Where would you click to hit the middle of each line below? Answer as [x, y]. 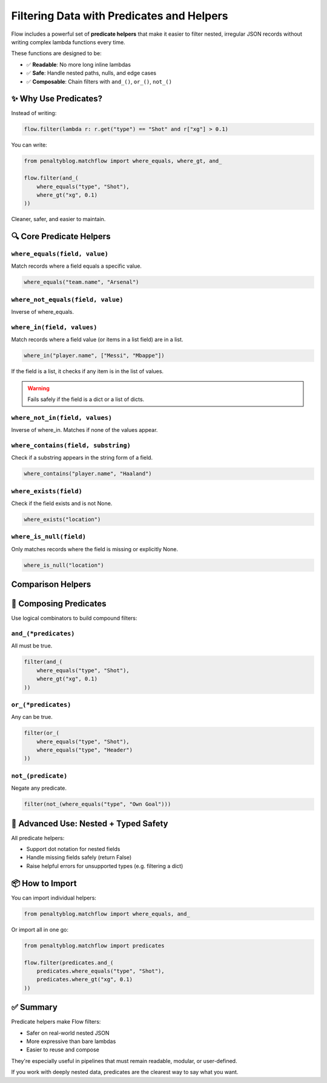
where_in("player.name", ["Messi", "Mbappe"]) [94, 356]
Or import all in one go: [40, 929]
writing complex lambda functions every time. [68, 42]
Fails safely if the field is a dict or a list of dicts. [86, 399]
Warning [38, 388]
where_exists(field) [47, 491]
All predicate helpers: [38, 838]
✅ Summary [34, 1008]
